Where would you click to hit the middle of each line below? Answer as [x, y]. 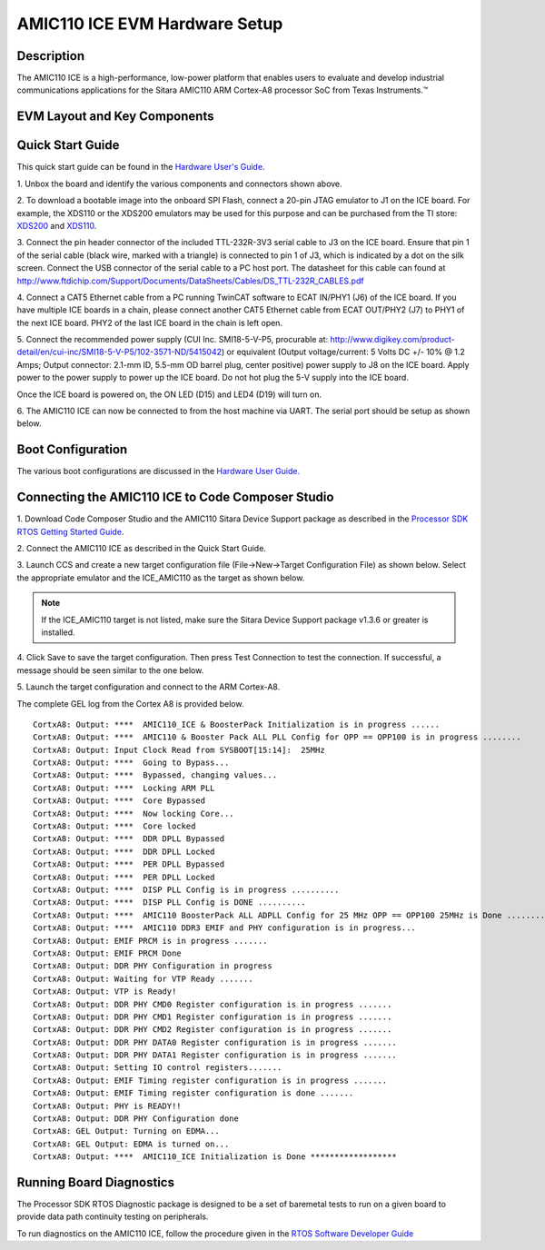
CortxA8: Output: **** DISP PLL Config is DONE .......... [169, 903]
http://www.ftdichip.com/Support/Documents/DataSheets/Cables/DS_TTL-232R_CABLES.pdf [190, 281]
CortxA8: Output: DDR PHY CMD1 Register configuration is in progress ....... [213, 1017]
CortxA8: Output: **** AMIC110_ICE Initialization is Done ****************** [215, 1157]
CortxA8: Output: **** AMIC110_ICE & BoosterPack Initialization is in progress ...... [237, 724]
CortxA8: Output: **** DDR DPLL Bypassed [129, 839]
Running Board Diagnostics [95, 1182]
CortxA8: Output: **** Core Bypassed [119, 801]
